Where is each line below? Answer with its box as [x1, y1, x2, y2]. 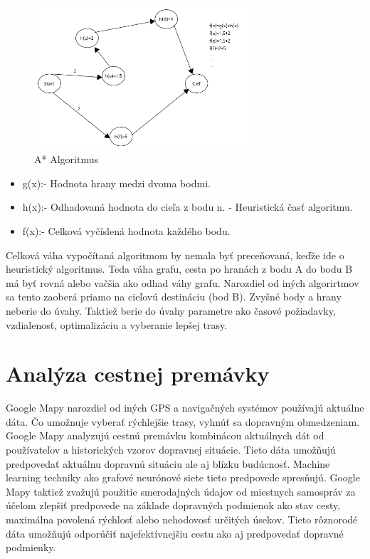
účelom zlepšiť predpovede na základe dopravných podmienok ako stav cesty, [6, 498, 341, 513]
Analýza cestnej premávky [6, 359, 270, 388]
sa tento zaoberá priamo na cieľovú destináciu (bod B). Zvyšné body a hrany [6, 289, 342, 304]
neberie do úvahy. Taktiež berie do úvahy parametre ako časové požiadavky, [6, 303, 336, 318]
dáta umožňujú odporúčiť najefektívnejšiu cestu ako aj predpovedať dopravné [6, 526, 344, 540]
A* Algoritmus [34, 152, 98, 167]
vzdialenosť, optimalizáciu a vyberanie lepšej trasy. [6, 317, 228, 332]
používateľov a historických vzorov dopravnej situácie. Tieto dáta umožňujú [6, 442, 336, 456]
